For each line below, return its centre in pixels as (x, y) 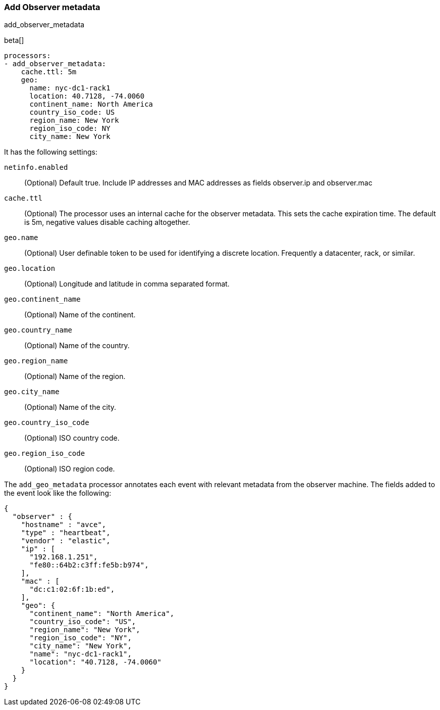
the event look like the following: (58, 493)
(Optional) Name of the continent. (80, 315)
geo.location (30, 269)
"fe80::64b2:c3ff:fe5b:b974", (89, 565)
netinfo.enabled (36, 168)
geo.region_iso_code (45, 454)
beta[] (14, 40)
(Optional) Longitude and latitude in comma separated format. (127, 284)
